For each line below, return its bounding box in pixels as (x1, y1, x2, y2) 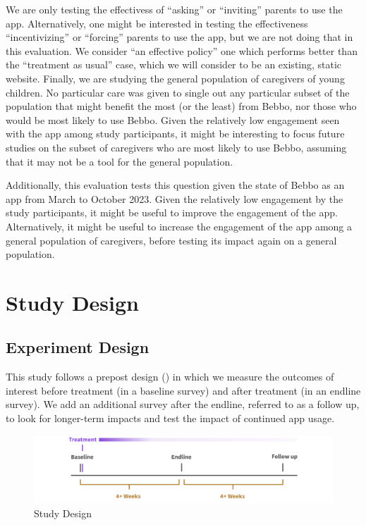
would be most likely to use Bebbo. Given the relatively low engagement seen (6, 112, 340, 127)
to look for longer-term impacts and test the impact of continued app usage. (6, 411, 335, 426)
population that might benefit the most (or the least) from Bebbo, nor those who (6, 99, 357, 113)
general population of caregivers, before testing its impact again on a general (6, 233, 337, 247)
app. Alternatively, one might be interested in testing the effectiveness (6, 16, 308, 30)
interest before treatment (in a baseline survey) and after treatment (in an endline (6, 383, 361, 397)
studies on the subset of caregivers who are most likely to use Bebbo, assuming (6, 140, 347, 154)
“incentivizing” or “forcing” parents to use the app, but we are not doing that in (6, 30, 353, 44)
